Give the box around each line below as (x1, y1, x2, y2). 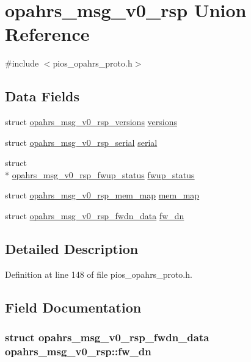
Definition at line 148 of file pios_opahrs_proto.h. (5, 267, 192, 280)
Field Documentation (5, 297, 142, 316)
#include (5, 57, 39, 70)
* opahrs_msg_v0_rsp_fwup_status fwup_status (5, 168, 195, 181)
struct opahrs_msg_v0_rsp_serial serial (5, 136, 158, 148)
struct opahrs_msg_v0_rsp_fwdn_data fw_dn (5, 209, 184, 222)
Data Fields (5, 87, 80, 106)
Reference (5, 21, 90, 46)
